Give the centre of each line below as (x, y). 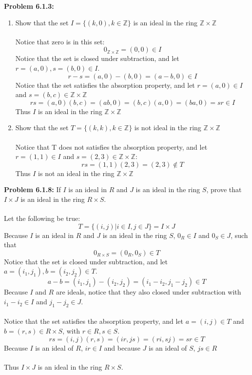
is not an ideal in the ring (76, 173)
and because (122, 347)
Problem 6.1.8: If (32, 189)
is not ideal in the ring (168, 128)
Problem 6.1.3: (29, 6)
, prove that (224, 189)
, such (239, 235)
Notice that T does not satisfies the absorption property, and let (111, 147)
